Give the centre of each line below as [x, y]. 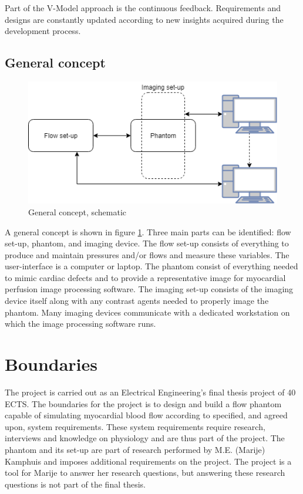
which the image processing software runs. [80, 324]
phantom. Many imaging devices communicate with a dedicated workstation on [147, 312]
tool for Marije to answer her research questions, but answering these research [145, 473]
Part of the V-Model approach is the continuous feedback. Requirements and [143, 8]
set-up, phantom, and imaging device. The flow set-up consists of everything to [147, 243]
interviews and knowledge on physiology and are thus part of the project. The [145, 438]
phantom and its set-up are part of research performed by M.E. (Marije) [135, 449]
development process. [43, 31]
